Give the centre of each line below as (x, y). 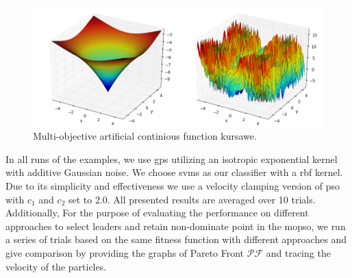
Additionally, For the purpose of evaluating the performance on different (157, 213)
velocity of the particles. (56, 266)
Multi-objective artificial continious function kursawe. (145, 136)
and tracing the (298, 253)
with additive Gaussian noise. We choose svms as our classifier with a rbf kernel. (174, 172)
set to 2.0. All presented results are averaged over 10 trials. (192, 199)
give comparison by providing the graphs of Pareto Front (125, 253)
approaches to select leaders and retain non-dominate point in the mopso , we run (176, 226)
